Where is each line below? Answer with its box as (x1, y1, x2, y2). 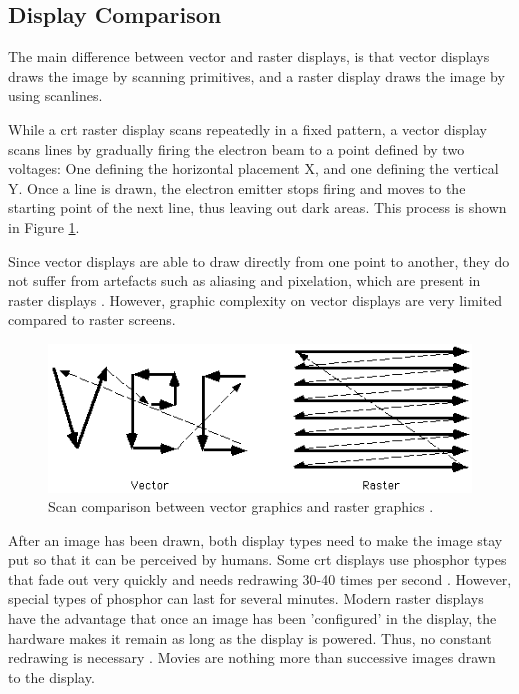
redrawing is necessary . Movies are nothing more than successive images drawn (8, 647, 496, 668)
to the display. (8, 666, 95, 687)
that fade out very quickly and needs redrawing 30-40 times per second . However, (8, 568, 512, 589)
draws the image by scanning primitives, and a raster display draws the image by (8, 65, 505, 86)
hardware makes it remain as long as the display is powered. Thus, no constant (8, 627, 492, 648)
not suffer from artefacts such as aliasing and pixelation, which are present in (8, 270, 481, 291)
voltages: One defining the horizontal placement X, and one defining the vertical (8, 158, 499, 179)
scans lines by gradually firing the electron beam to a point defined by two (8, 138, 465, 159)
